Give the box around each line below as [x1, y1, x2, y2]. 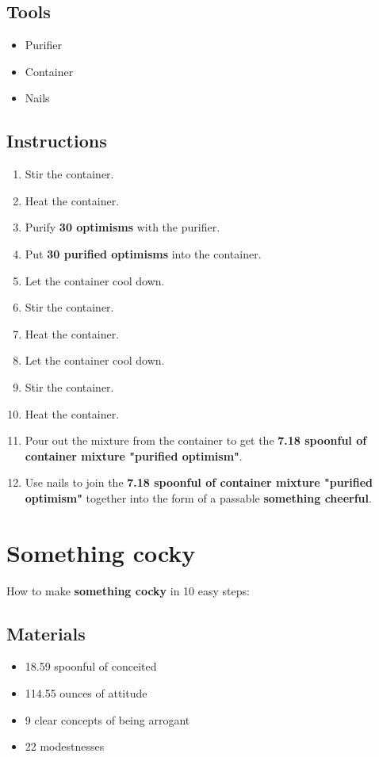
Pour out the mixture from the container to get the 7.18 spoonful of [25, 432, 367, 449]
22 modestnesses [25, 738, 105, 755]
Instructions [6, 128, 107, 153]
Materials [6, 621, 86, 645]
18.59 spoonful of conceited [25, 658, 157, 675]
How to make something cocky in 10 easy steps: [6, 582, 250, 598]
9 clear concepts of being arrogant [25, 711, 190, 728]
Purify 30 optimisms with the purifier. [25, 219, 220, 235]
